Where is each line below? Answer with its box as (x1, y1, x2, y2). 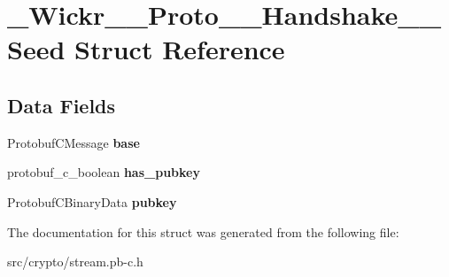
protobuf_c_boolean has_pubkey (7, 163, 200, 181)
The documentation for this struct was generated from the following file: (7, 222, 399, 241)
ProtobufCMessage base (7, 133, 140, 151)
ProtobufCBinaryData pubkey (7, 192, 177, 211)
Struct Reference (74, 31, 285, 67)
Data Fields (7, 91, 116, 119)
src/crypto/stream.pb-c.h (7, 252, 143, 271)
